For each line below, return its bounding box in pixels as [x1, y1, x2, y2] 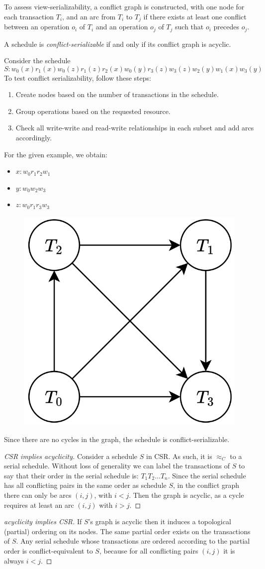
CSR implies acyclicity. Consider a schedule [4, 451, 138, 461]
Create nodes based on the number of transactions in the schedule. [15, 89, 219, 100]
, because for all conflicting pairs [99, 545, 198, 556]
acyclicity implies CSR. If [4, 516, 82, 527]
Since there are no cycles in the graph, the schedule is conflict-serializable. [4, 434, 230, 445]
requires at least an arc [4, 499, 74, 510]
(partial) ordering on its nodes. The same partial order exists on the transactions [4, 526, 251, 536]
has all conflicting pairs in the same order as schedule [4, 480, 167, 490]
